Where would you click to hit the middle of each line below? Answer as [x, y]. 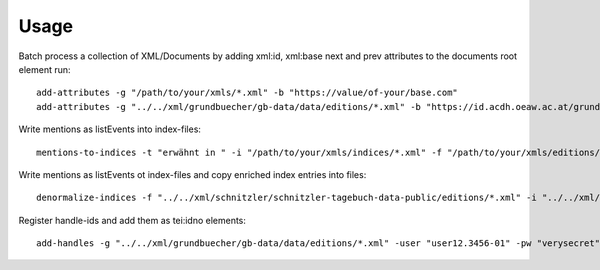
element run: [44, 69]
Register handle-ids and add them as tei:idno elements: [132, 220]
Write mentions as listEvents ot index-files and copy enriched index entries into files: [192, 174]
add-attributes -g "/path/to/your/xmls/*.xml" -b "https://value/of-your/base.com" [247, 93]
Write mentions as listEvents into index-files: [110, 129]
